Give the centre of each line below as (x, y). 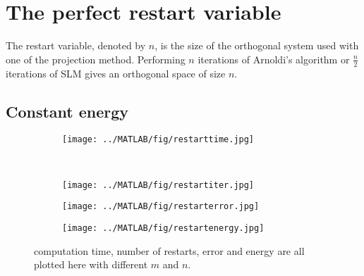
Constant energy (67, 111)
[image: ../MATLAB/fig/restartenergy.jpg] (163, 228)
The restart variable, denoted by (76, 45)
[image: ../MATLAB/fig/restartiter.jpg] (158, 185)
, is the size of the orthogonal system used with (257, 45)
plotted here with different (91, 264)
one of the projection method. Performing (96, 59)
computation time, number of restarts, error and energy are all (169, 250)
